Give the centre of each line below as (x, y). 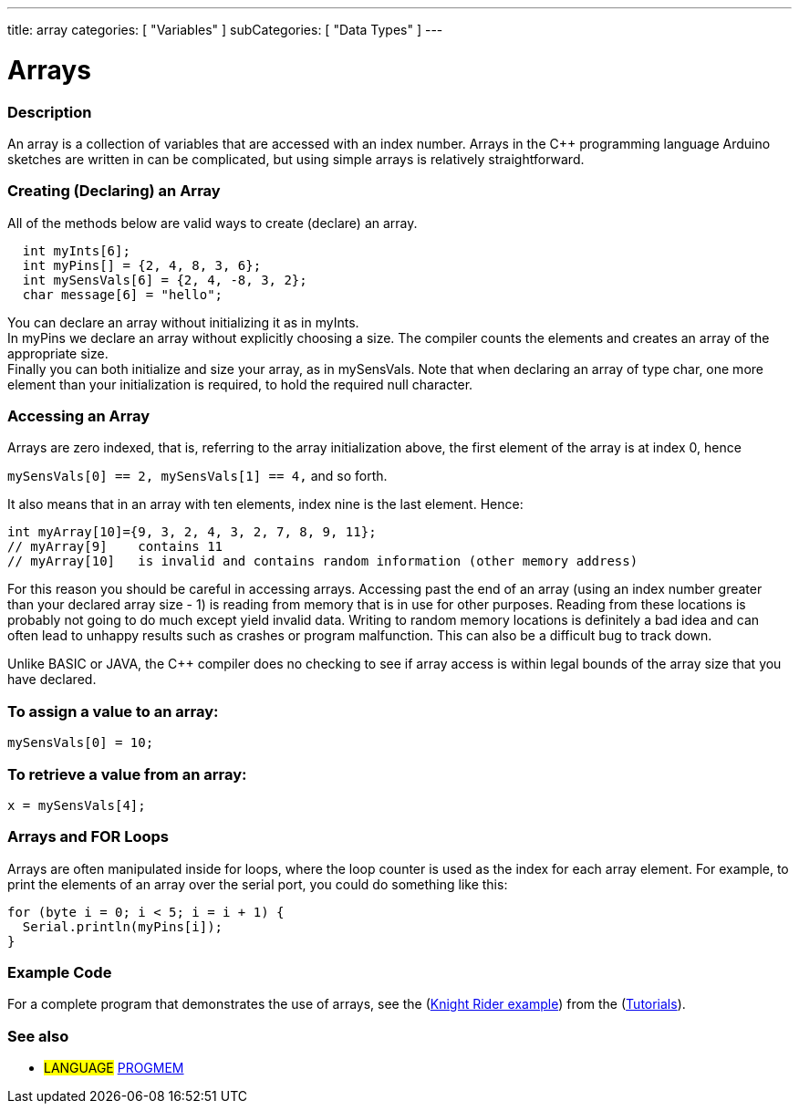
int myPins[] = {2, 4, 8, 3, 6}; (142, 265)
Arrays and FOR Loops (88, 837)
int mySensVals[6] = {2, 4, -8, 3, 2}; (165, 280)
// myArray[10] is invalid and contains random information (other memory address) (323, 561)
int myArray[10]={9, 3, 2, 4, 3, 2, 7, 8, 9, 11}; (192, 532)
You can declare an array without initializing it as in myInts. (183, 322)
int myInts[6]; (76, 250)
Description (50, 112)
